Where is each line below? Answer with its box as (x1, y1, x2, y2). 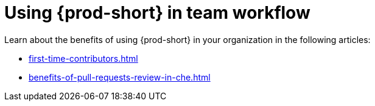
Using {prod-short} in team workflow (4, 2, 310, 23)
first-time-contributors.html (29, 53, 138, 64)
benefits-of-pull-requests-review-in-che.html (29, 71, 211, 82)
